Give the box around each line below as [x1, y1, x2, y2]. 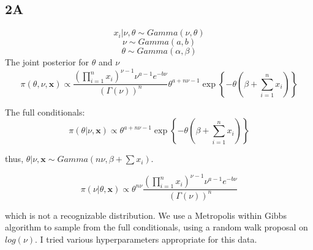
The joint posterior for [5, 56, 89, 68]
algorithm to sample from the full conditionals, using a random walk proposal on [5, 221, 308, 233]
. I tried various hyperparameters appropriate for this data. [35, 232, 257, 245]
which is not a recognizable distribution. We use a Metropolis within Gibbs [5, 208, 287, 221]
